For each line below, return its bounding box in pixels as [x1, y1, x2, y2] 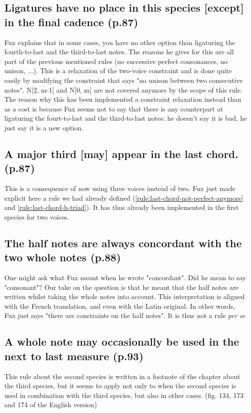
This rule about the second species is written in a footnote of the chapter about [4, 371, 240, 381]
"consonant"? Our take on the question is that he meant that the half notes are [4, 282, 239, 292]
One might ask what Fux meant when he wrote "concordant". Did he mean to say [4, 272, 246, 283]
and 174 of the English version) [4, 399, 97, 410]
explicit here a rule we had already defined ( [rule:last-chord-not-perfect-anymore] [4, 192, 244, 203]
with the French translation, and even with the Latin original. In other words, [4, 301, 236, 311]
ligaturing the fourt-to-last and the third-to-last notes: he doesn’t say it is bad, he [4, 113, 247, 123]
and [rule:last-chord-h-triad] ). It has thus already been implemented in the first [4, 202, 239, 212]
